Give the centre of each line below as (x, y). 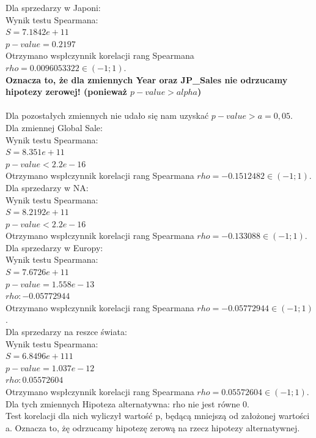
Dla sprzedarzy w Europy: (54, 247)
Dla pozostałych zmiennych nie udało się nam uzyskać (107, 115)
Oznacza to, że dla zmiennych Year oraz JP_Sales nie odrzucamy (147, 79)
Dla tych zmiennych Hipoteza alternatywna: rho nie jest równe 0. (127, 403)
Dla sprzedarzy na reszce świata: (66, 332)
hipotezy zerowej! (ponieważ (66, 92)
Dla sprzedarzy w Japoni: (53, 7)
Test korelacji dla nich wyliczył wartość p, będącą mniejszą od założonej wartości (158, 416)
